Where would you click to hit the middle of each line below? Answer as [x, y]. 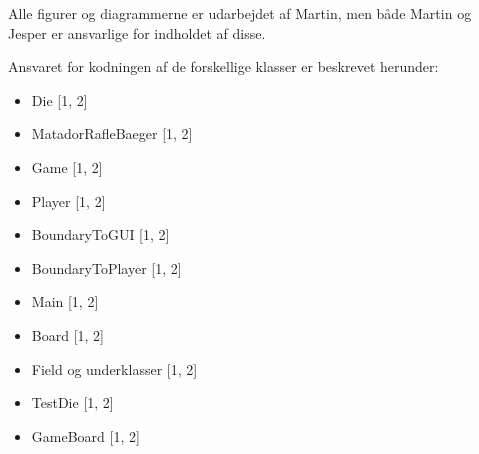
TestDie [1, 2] [72, 402]
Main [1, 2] [65, 301]
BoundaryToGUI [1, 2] [100, 234]
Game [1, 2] [67, 166]
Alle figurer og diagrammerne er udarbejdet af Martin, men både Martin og [240, 13]
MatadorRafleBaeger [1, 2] [112, 133]
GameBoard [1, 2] [85, 435]
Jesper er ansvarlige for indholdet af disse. [137, 32]
